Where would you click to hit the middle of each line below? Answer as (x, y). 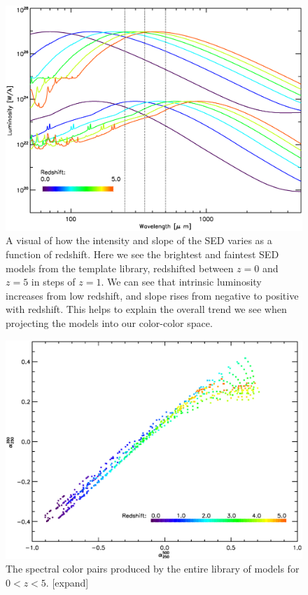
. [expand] (67, 583)
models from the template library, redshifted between (120, 268)
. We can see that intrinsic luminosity (181, 282)
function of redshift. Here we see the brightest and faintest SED (142, 254)
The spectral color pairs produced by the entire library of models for (153, 569)
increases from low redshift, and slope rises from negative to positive (152, 295)
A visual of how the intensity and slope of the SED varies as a (139, 240)
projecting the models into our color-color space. (109, 323)
